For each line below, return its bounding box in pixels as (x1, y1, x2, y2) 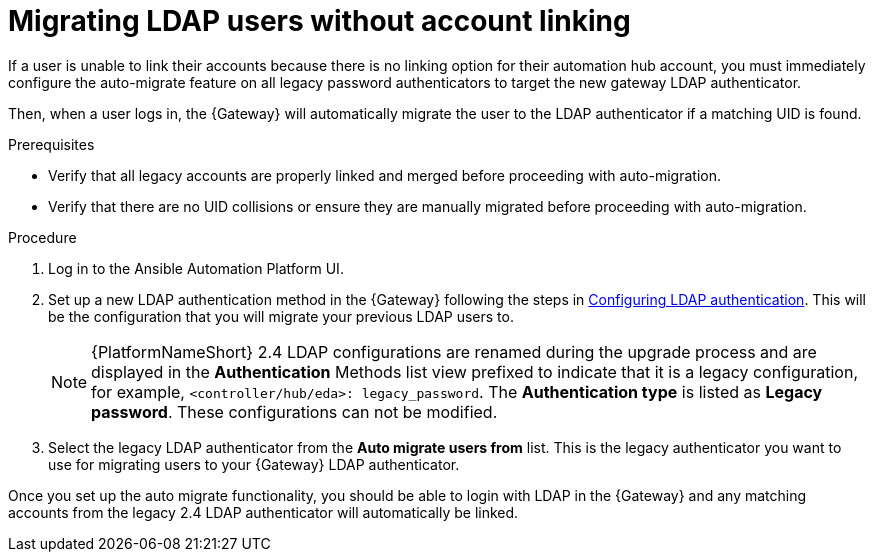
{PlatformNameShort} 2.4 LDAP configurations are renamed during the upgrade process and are (91, 341, 817, 362)
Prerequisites (8, 135, 95, 153)
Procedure (8, 228, 77, 246)
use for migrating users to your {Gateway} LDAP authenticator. (48, 455, 460, 473)
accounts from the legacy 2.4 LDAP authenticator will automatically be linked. (8, 503, 519, 521)
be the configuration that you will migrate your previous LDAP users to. (48, 307, 514, 325)
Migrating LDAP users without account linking (8, 4, 631, 38)
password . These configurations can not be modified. (91, 401, 498, 422)
